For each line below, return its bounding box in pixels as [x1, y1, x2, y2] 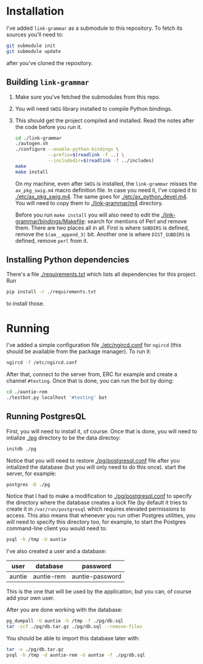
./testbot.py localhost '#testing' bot [6, 394, 108, 400]
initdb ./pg [6, 446, 36, 452]
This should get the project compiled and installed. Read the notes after [15, 117, 194, 124]
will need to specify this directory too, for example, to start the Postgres [6, 519, 187, 526]
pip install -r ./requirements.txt [6, 289, 97, 295]
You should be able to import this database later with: [6, 635, 140, 642]
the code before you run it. [15, 123, 82, 130]
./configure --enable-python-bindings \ [15, 146, 119, 153]
